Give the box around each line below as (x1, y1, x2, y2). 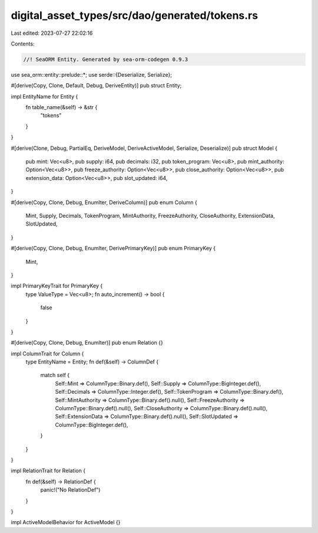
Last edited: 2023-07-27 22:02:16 (11, 30, 93, 37)
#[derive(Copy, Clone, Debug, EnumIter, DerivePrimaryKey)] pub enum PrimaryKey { (11, 245, 216, 252)
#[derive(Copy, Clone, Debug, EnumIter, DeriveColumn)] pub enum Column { (11, 198, 197, 206)
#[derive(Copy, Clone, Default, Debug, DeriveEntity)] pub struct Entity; (11, 82, 182, 89)
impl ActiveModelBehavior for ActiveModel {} (11, 519, 121, 526)
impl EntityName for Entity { (11, 93, 78, 100)
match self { (40, 372, 70, 379)
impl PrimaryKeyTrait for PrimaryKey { (11, 282, 103, 289)
